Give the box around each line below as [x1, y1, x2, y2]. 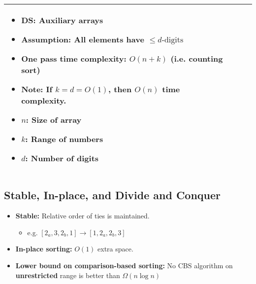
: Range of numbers [25, 133, 103, 144]
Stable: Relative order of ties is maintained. [15, 211, 150, 221]
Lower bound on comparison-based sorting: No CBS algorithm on [15, 260, 233, 270]
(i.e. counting [170, 53, 223, 64]
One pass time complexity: [21, 53, 127, 64]
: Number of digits [25, 152, 99, 164]
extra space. [97, 244, 133, 254]
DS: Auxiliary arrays [21, 14, 103, 26]
